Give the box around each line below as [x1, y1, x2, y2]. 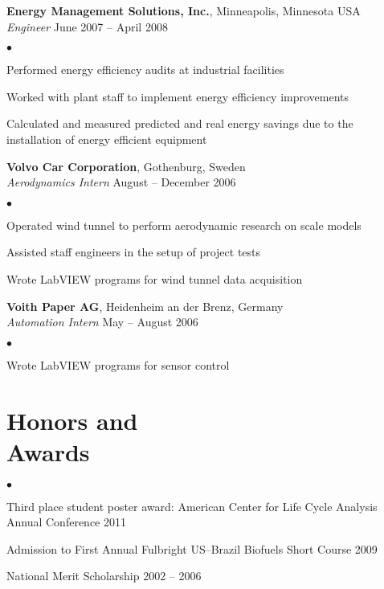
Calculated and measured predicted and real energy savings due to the [6, 115, 353, 132]
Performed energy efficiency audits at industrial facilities [6, 61, 284, 78]
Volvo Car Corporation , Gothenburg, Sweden [6, 157, 246, 174]
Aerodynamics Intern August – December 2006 [6, 174, 236, 190]
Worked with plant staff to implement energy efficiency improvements [6, 88, 349, 104]
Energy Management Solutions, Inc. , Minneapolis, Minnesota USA [6, 2, 361, 18]
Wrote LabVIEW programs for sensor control [6, 356, 230, 373]
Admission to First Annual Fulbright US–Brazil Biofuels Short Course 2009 [6, 540, 378, 557]
